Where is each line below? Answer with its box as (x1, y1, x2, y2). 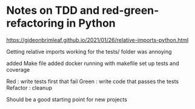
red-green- (102, 4, 159, 17)
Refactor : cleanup (6, 84, 53, 91)
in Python (66, 16, 116, 30)
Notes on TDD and (6, 4, 100, 17)
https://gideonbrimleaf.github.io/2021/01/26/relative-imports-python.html (6, 36, 189, 43)
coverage (6, 66, 30, 73)
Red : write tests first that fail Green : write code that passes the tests (6, 78, 179, 85)
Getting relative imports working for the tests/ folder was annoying (6, 48, 172, 55)
